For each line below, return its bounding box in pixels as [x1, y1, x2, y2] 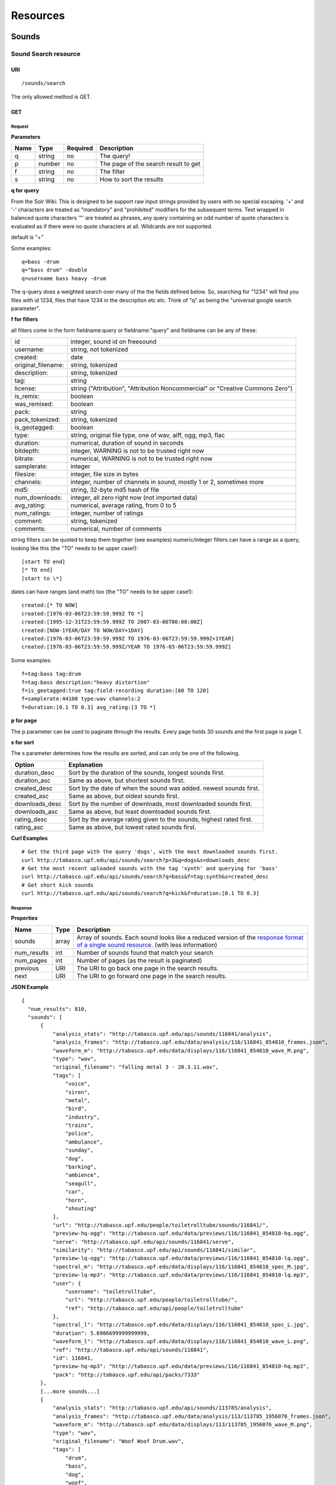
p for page [11, 717, 37, 724]
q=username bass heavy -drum [21, 275, 106, 282]
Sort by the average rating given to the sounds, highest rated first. [68, 815, 253, 823]
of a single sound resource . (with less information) [77, 940, 218, 949]
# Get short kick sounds [21, 881, 94, 888]
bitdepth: [14, 447, 40, 455]
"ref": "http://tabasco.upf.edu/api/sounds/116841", [52, 1346, 210, 1353]
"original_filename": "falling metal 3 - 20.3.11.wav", [52, 1064, 219, 1070]
